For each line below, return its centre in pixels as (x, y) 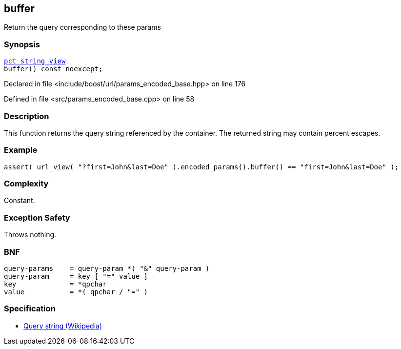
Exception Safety (37, 217)
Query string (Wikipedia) (63, 326)
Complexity (26, 184)
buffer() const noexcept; (53, 69)
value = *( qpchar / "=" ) (76, 292)
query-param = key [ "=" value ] (76, 276)
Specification (30, 309)
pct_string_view (35, 61)
